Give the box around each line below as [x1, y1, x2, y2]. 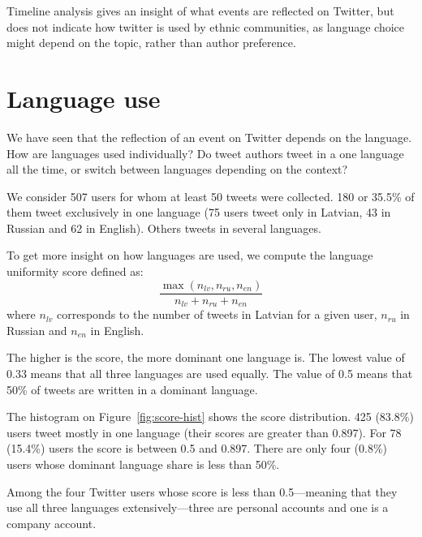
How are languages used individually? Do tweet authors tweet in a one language [6, 144, 404, 161]
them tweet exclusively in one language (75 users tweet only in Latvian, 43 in [6, 204, 391, 221]
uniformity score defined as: [6, 263, 144, 280]
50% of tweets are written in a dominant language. [6, 380, 258, 397]
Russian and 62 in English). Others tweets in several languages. [6, 219, 321, 236]
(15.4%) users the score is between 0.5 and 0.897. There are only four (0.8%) [6, 440, 388, 457]
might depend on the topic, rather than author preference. [6, 34, 296, 51]
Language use [6, 81, 161, 114]
